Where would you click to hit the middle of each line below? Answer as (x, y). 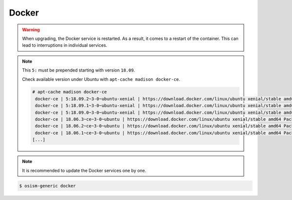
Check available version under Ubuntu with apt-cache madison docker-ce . (101, 79)
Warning (31, 30)
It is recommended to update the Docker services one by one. (84, 170)
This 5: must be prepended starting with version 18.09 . (79, 70)
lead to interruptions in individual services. (65, 45)
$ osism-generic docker (48, 186)
